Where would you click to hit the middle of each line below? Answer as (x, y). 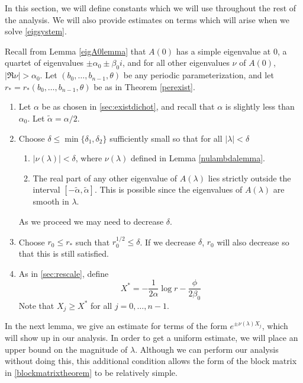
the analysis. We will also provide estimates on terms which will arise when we (147, 19)
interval (46, 189)
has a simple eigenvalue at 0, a (231, 51)
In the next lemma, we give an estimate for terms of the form (116, 326)
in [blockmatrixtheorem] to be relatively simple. (91, 372)
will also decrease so (253, 242)
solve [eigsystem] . (36, 31)
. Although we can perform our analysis (207, 349)
